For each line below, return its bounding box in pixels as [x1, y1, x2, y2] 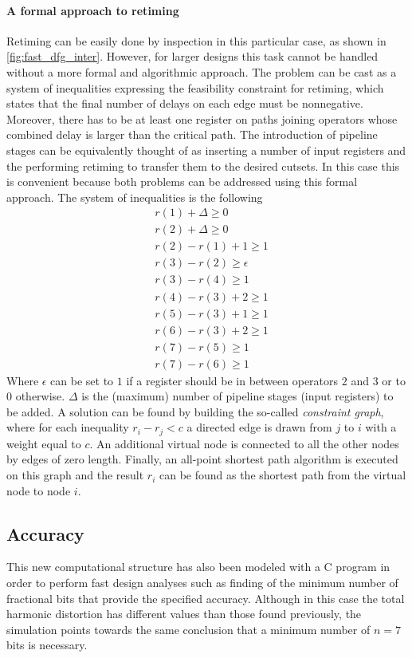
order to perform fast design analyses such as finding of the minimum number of [6, 574, 398, 591]
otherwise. [15, 388, 65, 404]
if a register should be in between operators [126, 372, 339, 388]
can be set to [50, 372, 114, 388]
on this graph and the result [6, 467, 144, 483]
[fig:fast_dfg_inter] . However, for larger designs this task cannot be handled [6, 48, 379, 65]
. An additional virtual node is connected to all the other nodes [89, 435, 399, 451]
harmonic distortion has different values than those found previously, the [6, 605, 362, 622]
